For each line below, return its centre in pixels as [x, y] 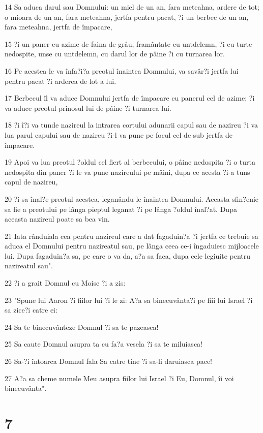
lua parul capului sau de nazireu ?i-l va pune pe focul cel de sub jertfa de [119, 134]
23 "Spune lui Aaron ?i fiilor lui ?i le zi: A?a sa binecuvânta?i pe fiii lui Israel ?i [129, 300]
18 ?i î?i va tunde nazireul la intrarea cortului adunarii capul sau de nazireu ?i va [131, 125]
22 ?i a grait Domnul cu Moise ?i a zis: [65, 283]
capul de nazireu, [31, 182]
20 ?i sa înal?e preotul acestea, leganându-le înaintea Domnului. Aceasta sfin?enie [132, 198]
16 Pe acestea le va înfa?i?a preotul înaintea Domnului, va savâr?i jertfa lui [122, 70]
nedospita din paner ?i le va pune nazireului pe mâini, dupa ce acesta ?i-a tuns [127, 172]
